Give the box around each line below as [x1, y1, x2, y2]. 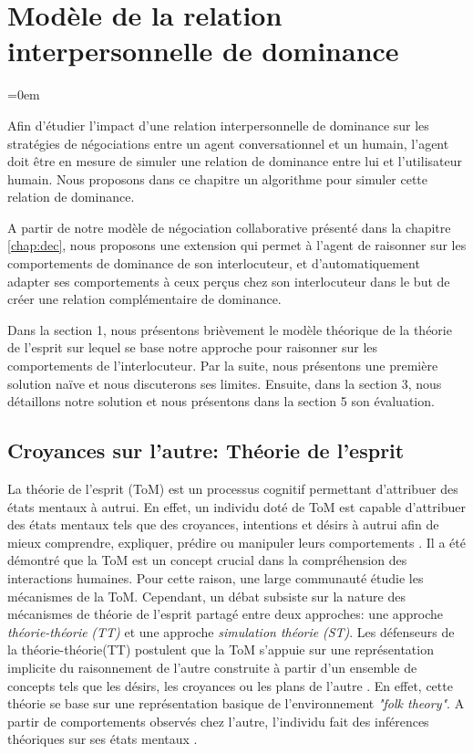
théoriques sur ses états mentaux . [7, 729, 198, 749]
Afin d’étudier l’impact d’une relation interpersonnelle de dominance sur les [7, 115, 429, 134]
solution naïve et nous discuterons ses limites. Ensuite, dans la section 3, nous [7, 373, 442, 393]
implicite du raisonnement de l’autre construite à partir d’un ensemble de [7, 657, 417, 676]
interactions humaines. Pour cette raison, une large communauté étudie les [7, 568, 424, 587]
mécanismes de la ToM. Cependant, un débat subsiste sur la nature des [7, 586, 406, 605]
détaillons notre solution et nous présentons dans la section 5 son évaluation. [7, 392, 435, 411]
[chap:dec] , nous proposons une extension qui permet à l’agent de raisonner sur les [7, 236, 467, 255]
